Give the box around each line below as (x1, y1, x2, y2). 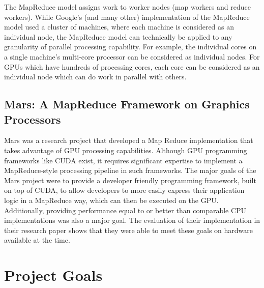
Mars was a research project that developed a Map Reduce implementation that (4, 135, 253, 146)
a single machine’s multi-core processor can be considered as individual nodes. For (4, 51, 260, 62)
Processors (4, 111, 61, 127)
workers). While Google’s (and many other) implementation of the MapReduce (4, 11, 250, 22)
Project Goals (4, 265, 103, 285)
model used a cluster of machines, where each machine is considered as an (4, 21, 234, 32)
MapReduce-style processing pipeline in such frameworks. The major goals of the (4, 165, 256, 176)
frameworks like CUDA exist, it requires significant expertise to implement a (4, 155, 243, 165)
